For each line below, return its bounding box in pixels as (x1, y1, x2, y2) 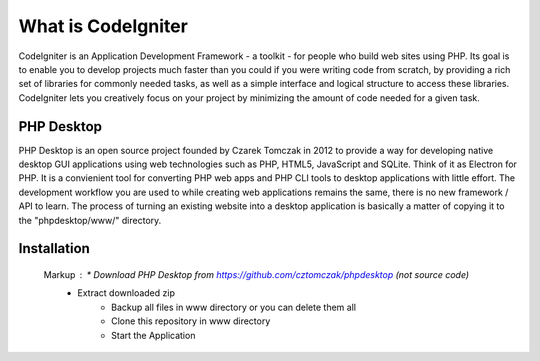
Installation (18, 240, 90, 257)
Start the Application (111, 329, 196, 341)
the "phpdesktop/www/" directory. (18, 214, 162, 226)
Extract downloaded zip (77, 287, 175, 299)
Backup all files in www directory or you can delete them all (111, 301, 357, 313)
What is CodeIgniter (18, 15, 189, 37)
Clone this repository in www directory (111, 315, 271, 327)
